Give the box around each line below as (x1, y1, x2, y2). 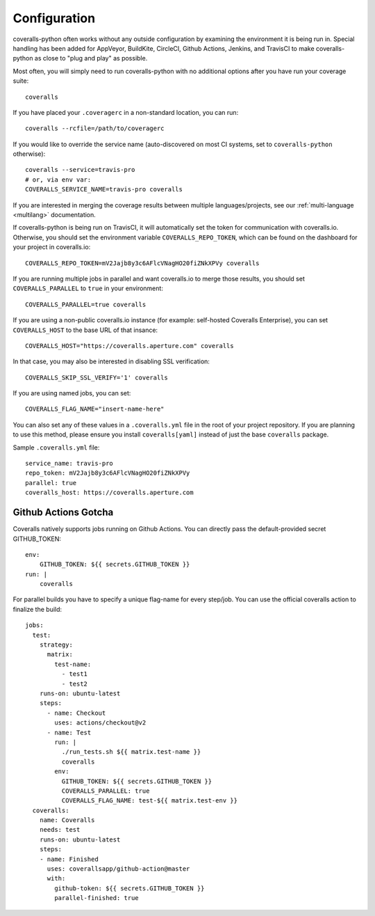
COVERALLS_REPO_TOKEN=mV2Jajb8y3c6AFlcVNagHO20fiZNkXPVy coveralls (25, 259, 260, 267)
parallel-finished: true (54, 894, 139, 902)
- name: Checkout (47, 709, 106, 717)
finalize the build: (12, 605, 62, 613)
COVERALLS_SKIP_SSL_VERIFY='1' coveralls (25, 373, 168, 381)
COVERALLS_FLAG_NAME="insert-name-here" (25, 405, 165, 413)
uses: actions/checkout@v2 (54, 719, 147, 727)
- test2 (61, 679, 88, 688)
